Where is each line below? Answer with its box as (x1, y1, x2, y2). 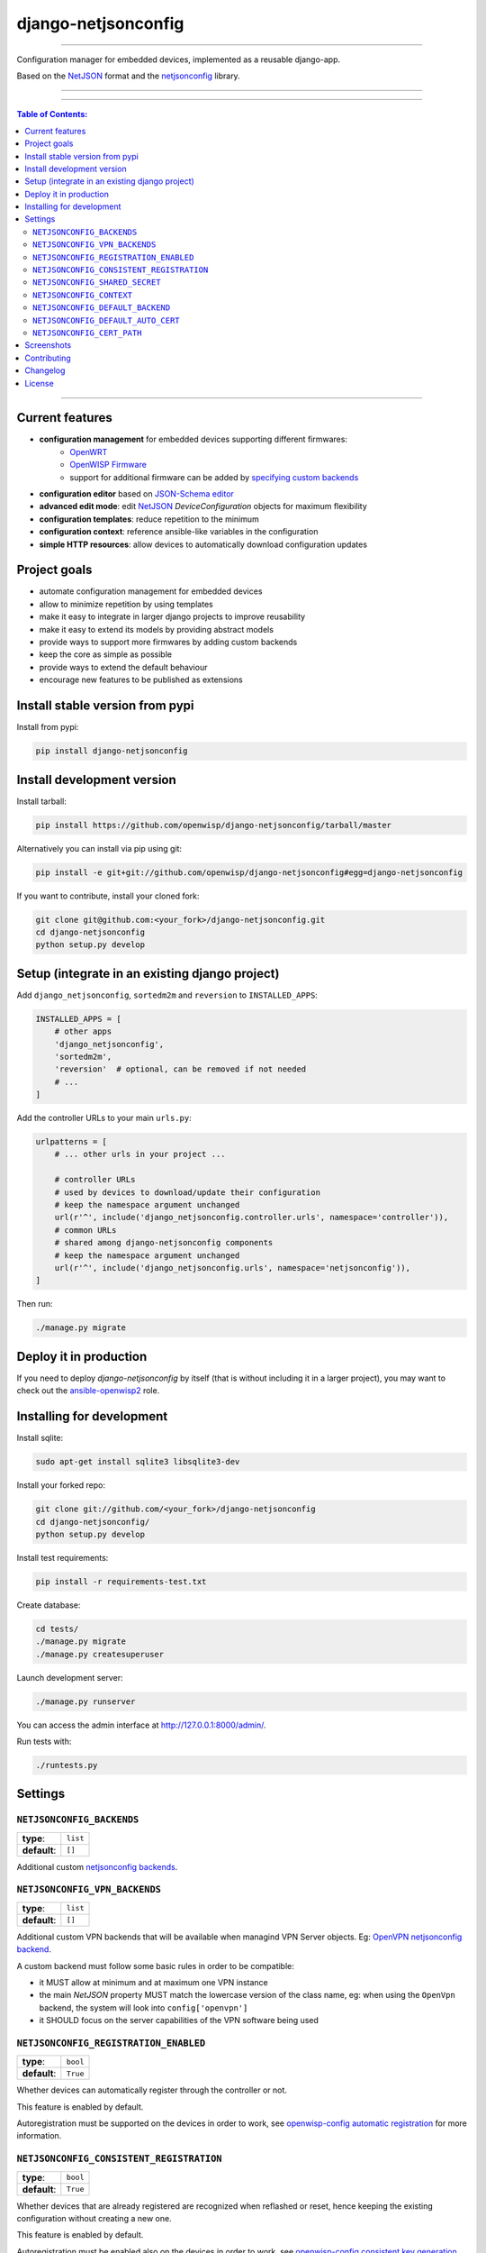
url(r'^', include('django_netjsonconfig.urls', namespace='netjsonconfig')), (54, 1263, 411, 1272)
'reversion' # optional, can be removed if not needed (54, 1064, 307, 1074)
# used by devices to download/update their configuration (54, 1187, 321, 1198)
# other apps (54, 1026, 112, 1036)
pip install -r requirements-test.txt (35, 1576, 207, 1586)
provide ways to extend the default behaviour (39, 661, 208, 672)
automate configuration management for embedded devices (39, 586, 263, 597)
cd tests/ (35, 1623, 79, 1634)
